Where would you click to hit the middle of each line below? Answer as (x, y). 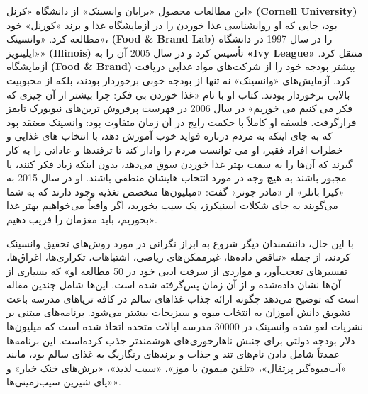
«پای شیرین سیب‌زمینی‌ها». (64, 382)
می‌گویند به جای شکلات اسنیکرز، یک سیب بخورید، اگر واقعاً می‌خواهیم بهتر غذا (172, 205)
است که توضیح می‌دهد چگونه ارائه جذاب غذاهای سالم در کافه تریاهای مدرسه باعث (183, 298)
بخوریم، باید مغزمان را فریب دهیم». (82, 219)
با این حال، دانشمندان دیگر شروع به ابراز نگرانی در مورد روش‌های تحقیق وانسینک (180, 243)
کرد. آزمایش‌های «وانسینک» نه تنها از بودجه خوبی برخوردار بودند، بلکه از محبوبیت (179, 80)
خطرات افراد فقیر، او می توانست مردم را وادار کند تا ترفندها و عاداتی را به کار (175, 149)
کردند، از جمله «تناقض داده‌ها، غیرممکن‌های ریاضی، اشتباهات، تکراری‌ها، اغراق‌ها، (179, 257)
